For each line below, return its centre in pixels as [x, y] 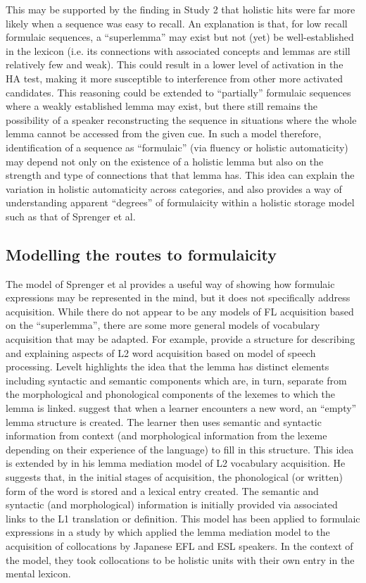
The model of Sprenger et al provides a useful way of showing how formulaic [170, 283]
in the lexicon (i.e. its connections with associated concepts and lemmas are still [178, 50]
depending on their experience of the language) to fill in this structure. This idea [180, 449]
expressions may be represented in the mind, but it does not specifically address [178, 297]
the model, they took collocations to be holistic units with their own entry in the [180, 559]
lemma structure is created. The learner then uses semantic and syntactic [164, 421]
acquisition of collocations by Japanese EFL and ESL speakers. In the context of [179, 545]
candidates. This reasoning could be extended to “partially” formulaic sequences [178, 92]
